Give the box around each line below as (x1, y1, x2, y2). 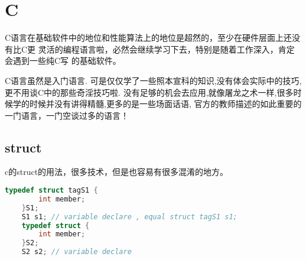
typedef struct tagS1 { (5, 186, 98, 195)
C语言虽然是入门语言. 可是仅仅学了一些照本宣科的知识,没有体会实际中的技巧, (5, 74, 302, 86)
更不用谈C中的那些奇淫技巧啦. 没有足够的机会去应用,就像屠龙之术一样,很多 (5, 86, 294, 98)
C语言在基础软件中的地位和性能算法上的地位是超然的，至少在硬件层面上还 (5, 31, 292, 44)
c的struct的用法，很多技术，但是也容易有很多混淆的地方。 (5, 165, 229, 178)
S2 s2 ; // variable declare (21, 248, 132, 256)
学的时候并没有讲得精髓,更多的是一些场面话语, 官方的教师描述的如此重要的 (12, 97, 302, 110)
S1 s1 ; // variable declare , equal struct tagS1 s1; (21, 212, 237, 221)
